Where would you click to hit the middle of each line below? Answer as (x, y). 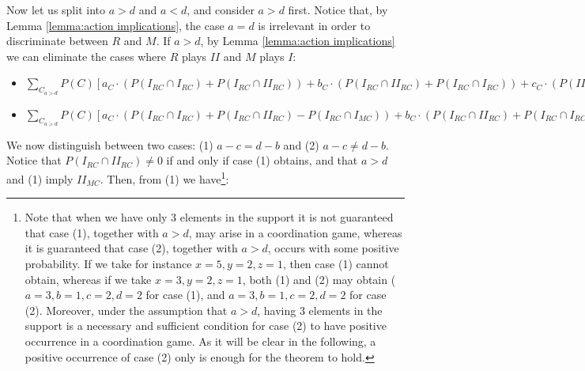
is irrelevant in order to (314, 25)
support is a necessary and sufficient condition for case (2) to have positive (206, 326)
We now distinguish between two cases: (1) (110, 144)
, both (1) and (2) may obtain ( (319, 279)
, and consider (221, 9)
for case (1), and (185, 295)
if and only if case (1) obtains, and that (262, 160)
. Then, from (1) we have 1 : (164, 177)
